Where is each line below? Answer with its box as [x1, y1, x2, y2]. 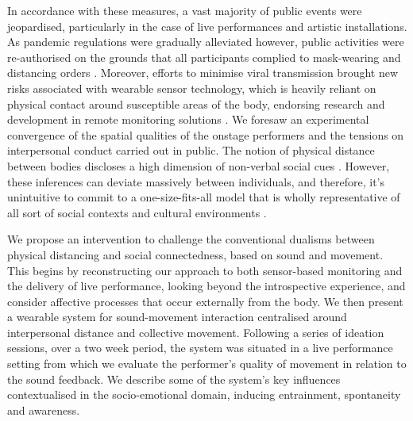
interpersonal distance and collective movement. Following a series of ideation [7, 323, 384, 340]
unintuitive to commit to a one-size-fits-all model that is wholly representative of [7, 189, 400, 205]
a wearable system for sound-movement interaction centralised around [7, 308, 347, 325]
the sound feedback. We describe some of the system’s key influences [7, 370, 341, 387]
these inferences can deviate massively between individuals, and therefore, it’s [7, 173, 385, 189]
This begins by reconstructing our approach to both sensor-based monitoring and [7, 262, 403, 278]
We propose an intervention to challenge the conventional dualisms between [7, 231, 375, 247]
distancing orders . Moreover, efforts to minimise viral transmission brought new [7, 64, 399, 81]
